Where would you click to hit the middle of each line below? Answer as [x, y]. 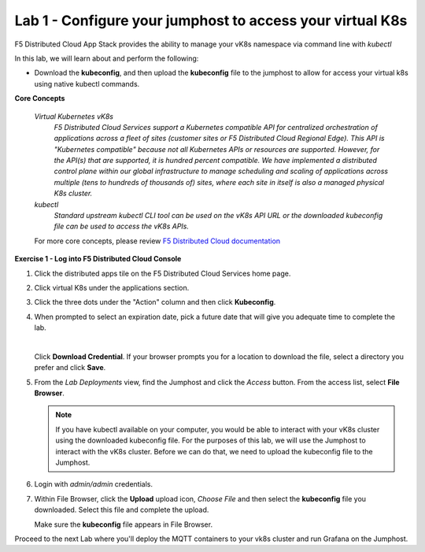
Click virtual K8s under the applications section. [112, 287]
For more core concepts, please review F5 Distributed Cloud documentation [157, 241]
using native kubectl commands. [87, 83]
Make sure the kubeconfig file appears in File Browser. [123, 524]
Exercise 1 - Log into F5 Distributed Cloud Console [98, 259]
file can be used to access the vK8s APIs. [121, 226]
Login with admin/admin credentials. [94, 484]
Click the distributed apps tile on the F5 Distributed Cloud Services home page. [163, 273]
